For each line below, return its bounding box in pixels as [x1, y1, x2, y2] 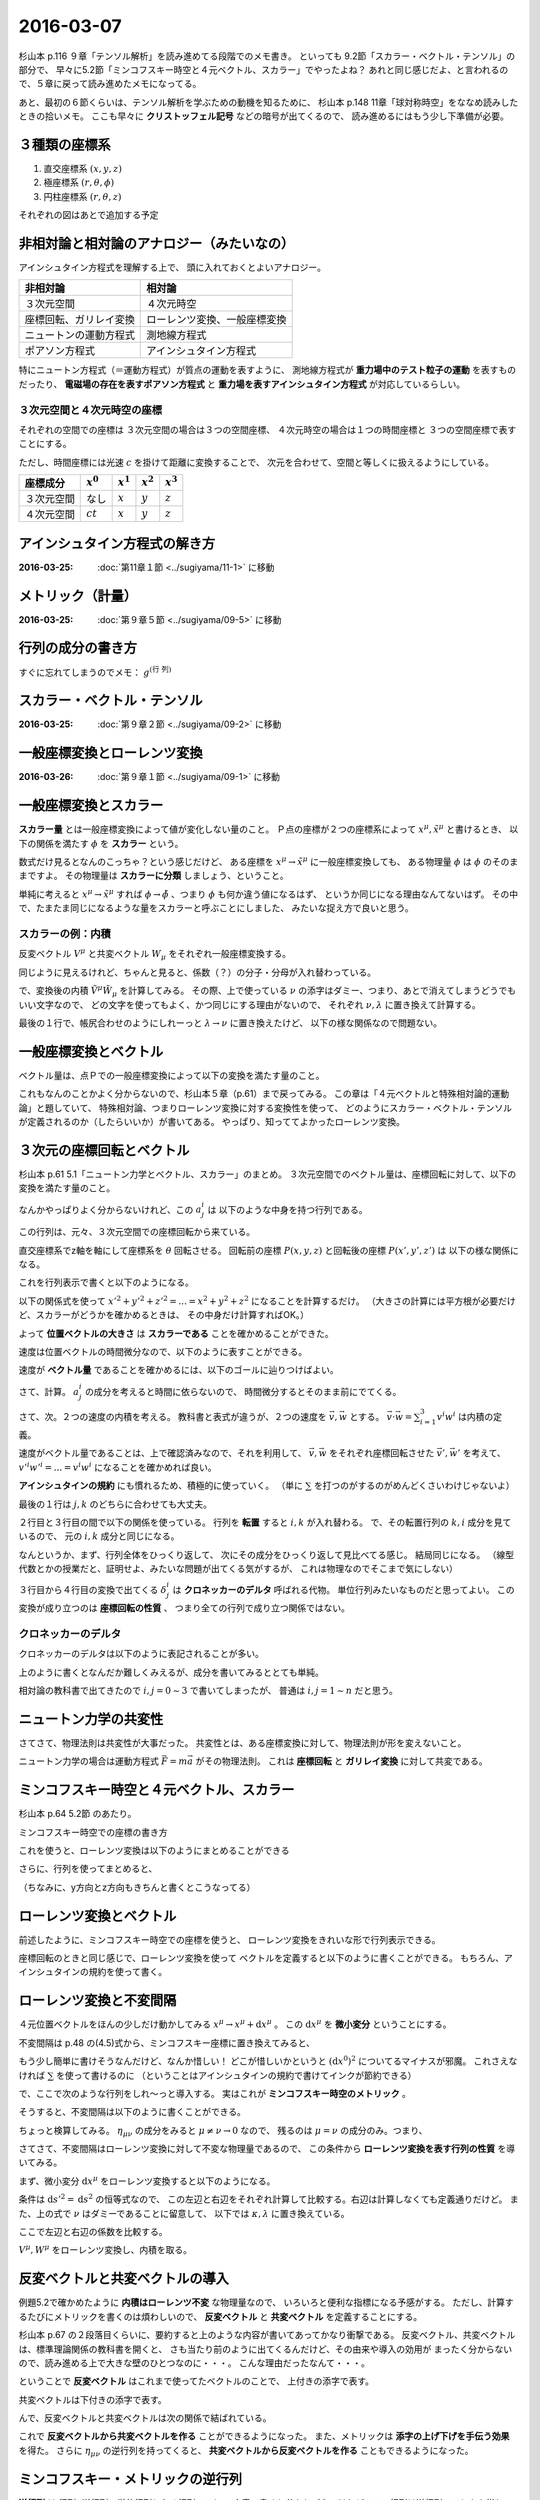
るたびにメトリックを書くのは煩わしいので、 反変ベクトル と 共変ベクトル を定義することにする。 [18, 2310, 423, 2322]
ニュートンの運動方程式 [24, 328, 135, 342]
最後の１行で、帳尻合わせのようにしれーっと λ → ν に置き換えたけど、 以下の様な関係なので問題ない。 [18, 1016, 442, 1029]
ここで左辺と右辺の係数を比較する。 [18, 2226, 168, 2238]
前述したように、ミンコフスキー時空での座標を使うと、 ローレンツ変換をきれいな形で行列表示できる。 [18, 1933, 441, 1945]
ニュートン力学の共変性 [18, 1710, 164, 1727]
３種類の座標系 [18, 136, 111, 153]
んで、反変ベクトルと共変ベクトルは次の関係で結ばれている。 [18, 2412, 272, 2424]
